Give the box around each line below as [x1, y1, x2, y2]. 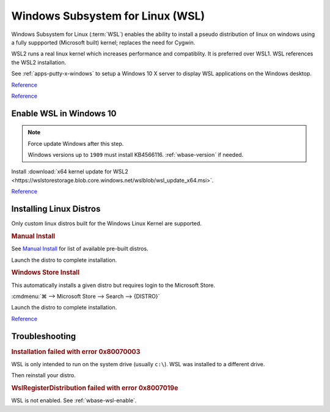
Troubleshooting [11, 331, 76, 341]
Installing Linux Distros [11, 204, 101, 214]
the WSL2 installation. [11, 59, 67, 66]
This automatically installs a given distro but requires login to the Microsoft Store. [11, 281, 216, 289]
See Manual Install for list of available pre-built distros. [11, 245, 149, 253]
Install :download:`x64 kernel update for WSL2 [11, 168, 128, 175]
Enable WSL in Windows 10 [11, 108, 117, 118]
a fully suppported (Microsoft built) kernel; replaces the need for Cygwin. [11, 38, 196, 46]
